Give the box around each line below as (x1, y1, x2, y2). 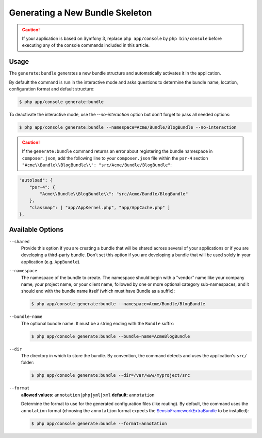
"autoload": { (19, 177, 53, 183)
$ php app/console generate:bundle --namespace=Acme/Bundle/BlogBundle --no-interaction (19, 124, 237, 130)
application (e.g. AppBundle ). (21, 259, 81, 264)
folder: (21, 360, 34, 366)
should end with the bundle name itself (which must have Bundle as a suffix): (21, 288, 175, 294)
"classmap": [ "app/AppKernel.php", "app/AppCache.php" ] (29, 205, 170, 210)
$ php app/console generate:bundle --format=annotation (31, 420, 167, 426)
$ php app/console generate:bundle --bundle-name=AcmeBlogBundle (31, 333, 190, 339)
